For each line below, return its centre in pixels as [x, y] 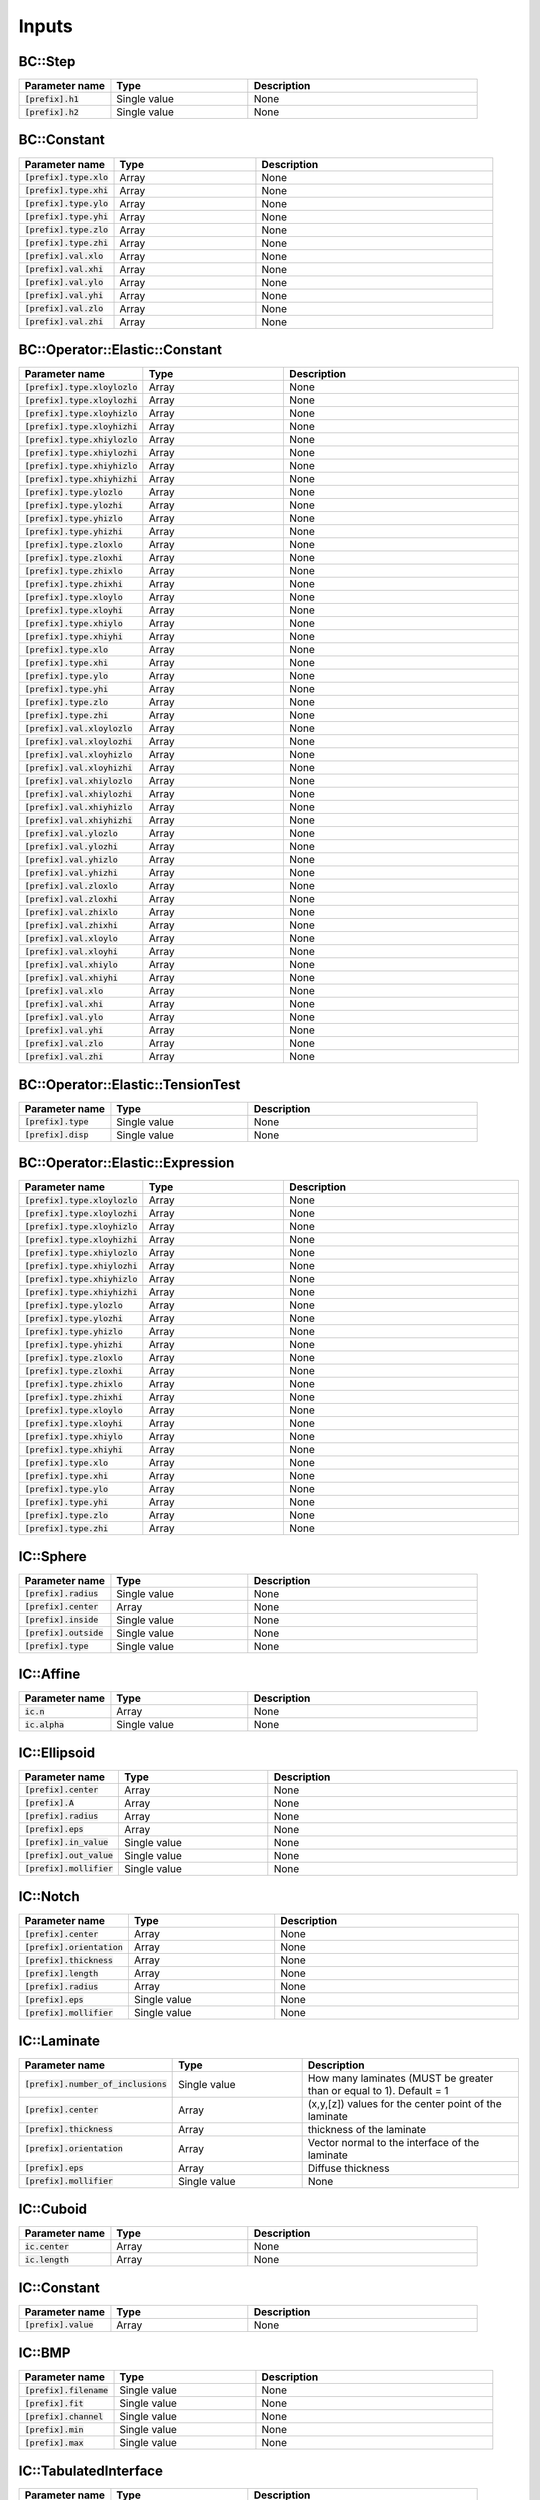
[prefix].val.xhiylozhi [78, 793]
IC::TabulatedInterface [91, 2470]
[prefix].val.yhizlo [71, 859]
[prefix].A [49, 1803]
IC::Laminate [59, 2040]
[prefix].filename [66, 2390]
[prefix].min [54, 2429]
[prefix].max [54, 2442]
